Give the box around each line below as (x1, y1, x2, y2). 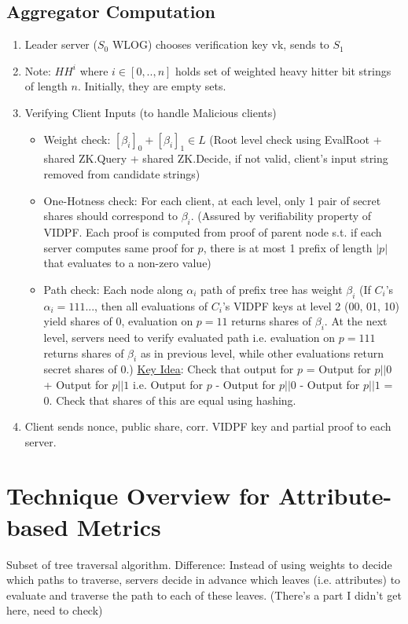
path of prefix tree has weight (200, 281, 343, 297)
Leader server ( (24, 36, 97, 53)
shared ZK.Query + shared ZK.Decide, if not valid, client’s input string (43, 150, 388, 167)
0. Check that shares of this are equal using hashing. (43, 391, 296, 408)
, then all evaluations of (94, 297, 208, 314)
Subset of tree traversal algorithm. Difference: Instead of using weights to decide (6, 556, 392, 572)
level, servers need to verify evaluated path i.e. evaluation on (43, 329, 336, 345)
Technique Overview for (6, 479, 270, 512)
